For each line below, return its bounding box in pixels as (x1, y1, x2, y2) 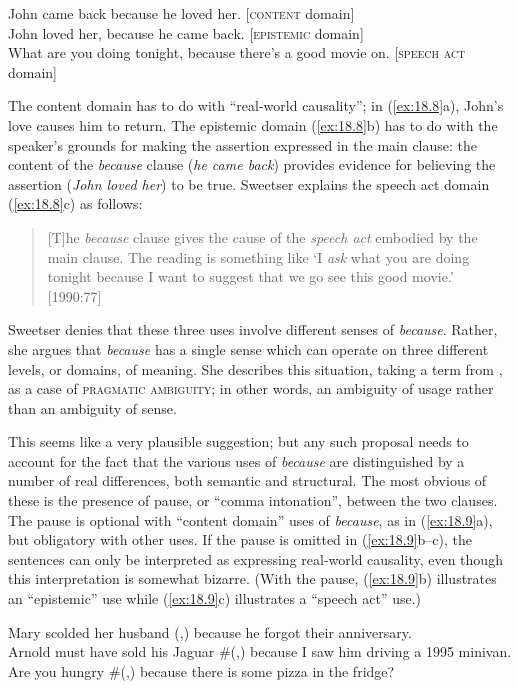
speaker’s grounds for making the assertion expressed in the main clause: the (8, 134, 478, 155)
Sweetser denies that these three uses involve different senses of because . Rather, (8, 319, 498, 340)
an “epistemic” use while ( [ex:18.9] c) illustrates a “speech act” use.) (8, 588, 422, 609)
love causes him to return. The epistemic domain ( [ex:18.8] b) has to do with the (8, 114, 498, 135)
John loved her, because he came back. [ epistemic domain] (8, 22, 364, 43)
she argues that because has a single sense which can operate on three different (8, 338, 489, 359)
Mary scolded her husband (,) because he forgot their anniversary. (8, 621, 412, 642)
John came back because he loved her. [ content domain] (8, 3, 355, 23)
